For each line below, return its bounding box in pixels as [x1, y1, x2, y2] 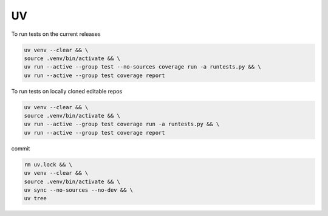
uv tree [24, 195, 47, 202]
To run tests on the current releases [11, 30, 101, 38]
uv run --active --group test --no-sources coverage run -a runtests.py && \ [24, 64, 261, 70]
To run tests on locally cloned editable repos [11, 87, 123, 95]
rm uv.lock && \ [24, 161, 73, 168]
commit [11, 144, 30, 152]
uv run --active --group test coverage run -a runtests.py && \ [24, 121, 220, 127]
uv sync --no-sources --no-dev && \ [24, 186, 134, 194]
